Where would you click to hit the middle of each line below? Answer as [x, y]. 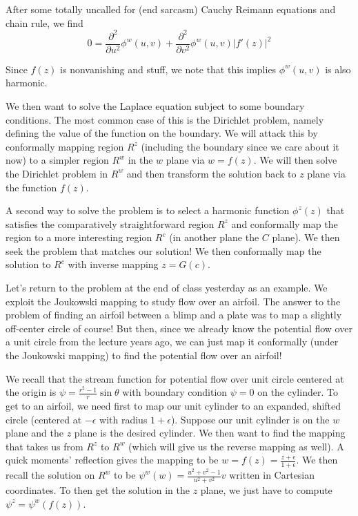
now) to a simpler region [57, 160]
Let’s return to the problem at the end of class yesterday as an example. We [167, 288]
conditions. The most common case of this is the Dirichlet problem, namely [165, 119]
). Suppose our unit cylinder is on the [250, 419]
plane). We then [306, 237]
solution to [28, 264]
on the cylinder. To [298, 392]
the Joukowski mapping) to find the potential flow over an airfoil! [144, 355]
